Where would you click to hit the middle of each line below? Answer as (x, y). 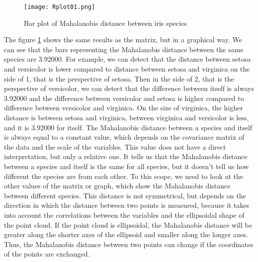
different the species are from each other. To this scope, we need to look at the (124, 176)
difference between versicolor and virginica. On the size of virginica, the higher (124, 108)
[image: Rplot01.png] (60, 7)
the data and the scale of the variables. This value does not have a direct (115, 146)
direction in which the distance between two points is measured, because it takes (127, 205)
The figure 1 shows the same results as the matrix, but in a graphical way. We (123, 40)
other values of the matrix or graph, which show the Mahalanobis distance (117, 186)
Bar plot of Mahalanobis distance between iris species (105, 23)
